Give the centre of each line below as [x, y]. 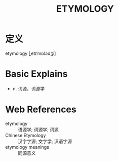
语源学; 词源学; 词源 [38, 130]
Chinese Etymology [26, 135]
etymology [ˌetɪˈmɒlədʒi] [31, 53]
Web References [41, 109]
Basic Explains [36, 74]
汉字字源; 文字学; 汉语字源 [45, 141]
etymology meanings [27, 147]
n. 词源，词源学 [29, 88]
